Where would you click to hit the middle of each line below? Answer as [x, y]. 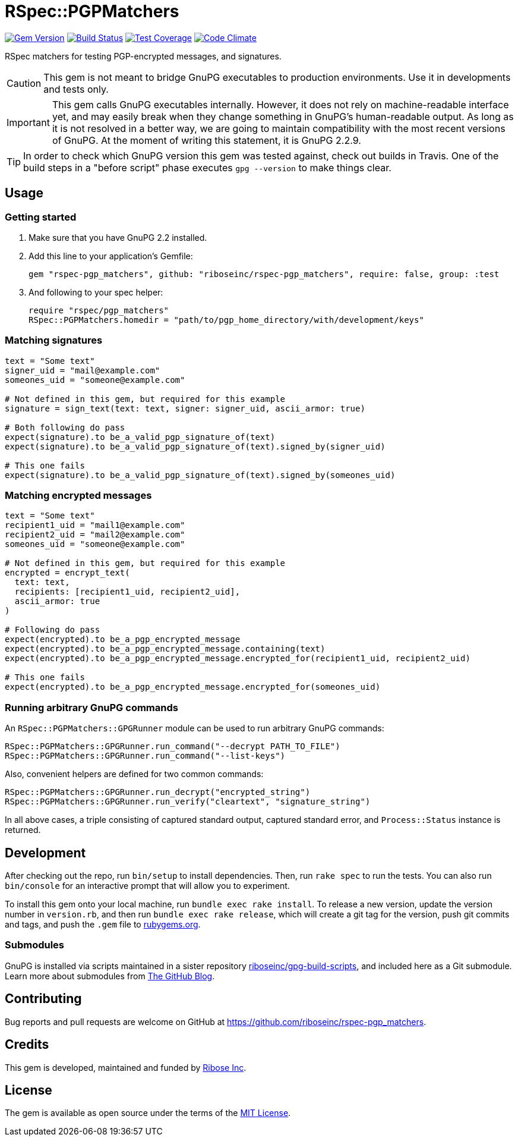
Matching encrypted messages [78, 496]
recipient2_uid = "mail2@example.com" [95, 535]
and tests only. [76, 89]
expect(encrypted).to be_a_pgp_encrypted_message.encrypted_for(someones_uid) [193, 687]
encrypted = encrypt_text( [67, 573]
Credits [27, 1045]
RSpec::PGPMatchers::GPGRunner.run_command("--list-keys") [145, 756]
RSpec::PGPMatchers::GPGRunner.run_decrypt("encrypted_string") [158, 792]
